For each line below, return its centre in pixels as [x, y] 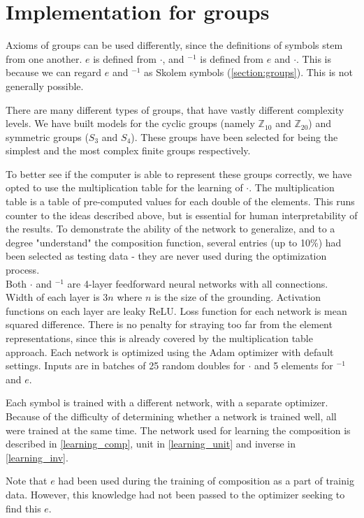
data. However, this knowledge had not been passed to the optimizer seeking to [175, 494]
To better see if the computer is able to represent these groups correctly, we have [179, 173]
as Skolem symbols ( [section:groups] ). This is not [248, 72]
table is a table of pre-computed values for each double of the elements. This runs [180, 201]
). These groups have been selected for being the [234, 136]
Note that [27, 481]
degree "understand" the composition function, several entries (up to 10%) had [174, 242]
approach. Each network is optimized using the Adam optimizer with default [170, 351]
